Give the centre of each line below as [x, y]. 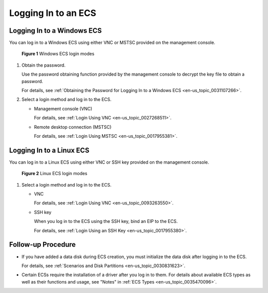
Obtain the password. [43, 65]
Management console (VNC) [63, 108]
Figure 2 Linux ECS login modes [55, 174]
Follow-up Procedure [42, 244]
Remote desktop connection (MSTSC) [73, 127]
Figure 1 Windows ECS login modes [58, 54]
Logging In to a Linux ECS [49, 150]
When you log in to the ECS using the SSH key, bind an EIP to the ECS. [106, 221]
